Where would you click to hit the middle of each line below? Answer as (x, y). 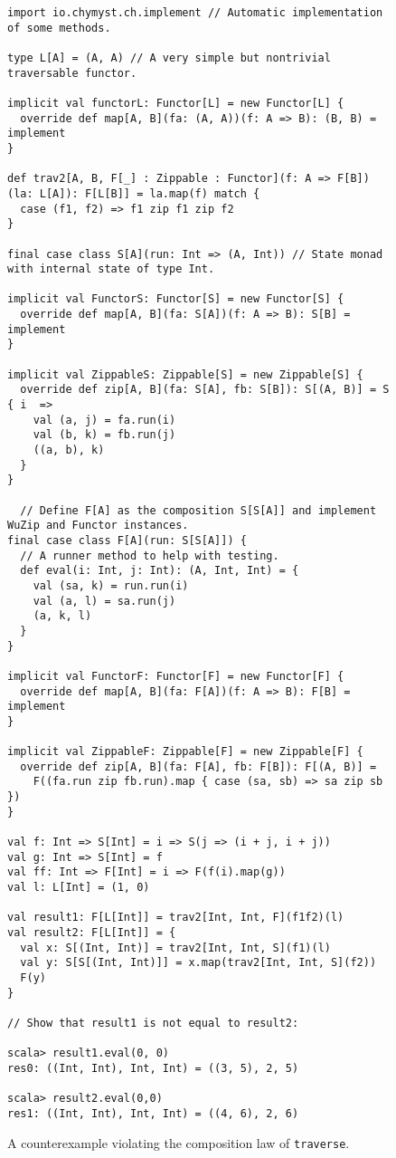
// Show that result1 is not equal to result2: (153, 1023)
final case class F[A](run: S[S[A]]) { (127, 540)
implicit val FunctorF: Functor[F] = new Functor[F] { (176, 676)
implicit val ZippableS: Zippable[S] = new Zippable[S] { (185, 374)
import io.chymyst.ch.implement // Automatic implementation (195, 13)
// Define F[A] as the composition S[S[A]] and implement (198, 510)
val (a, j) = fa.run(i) (104, 420)
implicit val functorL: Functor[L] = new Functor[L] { (176, 103)
